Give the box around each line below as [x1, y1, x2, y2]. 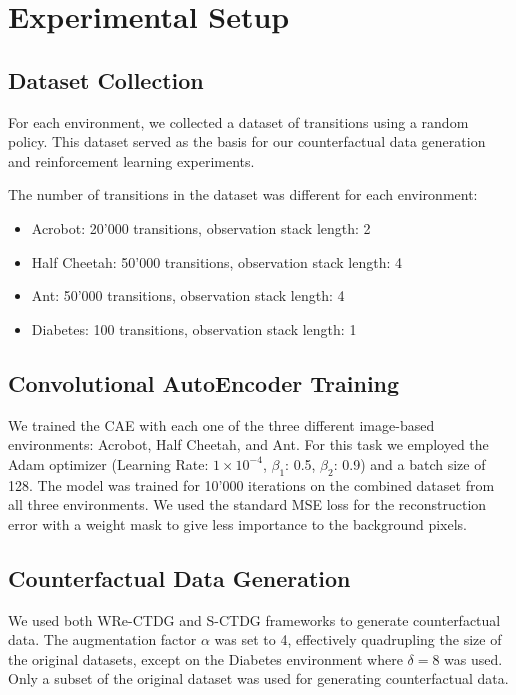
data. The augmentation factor [8, 629, 197, 650]
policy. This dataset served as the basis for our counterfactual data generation [8, 131, 486, 152]
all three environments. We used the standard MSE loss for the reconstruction [8, 494, 487, 515]
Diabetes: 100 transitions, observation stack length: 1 [31, 318, 357, 339]
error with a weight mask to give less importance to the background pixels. [8, 513, 467, 534]
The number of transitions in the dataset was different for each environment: [8, 184, 478, 205]
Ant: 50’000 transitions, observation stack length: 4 [31, 285, 345, 306]
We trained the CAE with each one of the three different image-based [8, 414, 435, 435]
